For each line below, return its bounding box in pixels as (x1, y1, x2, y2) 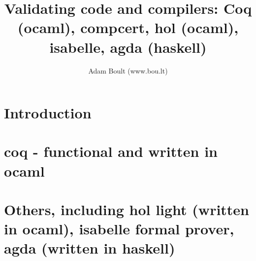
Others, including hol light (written (4, 199, 250, 220)
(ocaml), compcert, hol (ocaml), (17, 17, 239, 37)
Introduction (4, 103, 92, 123)
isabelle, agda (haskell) (49, 37, 207, 57)
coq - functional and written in (4, 141, 218, 161)
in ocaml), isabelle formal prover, (4, 219, 234, 239)
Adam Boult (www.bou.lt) (88, 65, 168, 75)
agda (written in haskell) (4, 238, 175, 258)
